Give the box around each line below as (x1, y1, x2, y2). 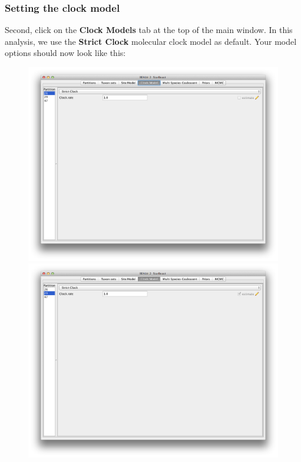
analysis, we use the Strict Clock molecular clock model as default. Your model (5, 35, 297, 47)
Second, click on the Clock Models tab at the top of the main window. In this (5, 24, 293, 36)
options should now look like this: (5, 47, 126, 59)
